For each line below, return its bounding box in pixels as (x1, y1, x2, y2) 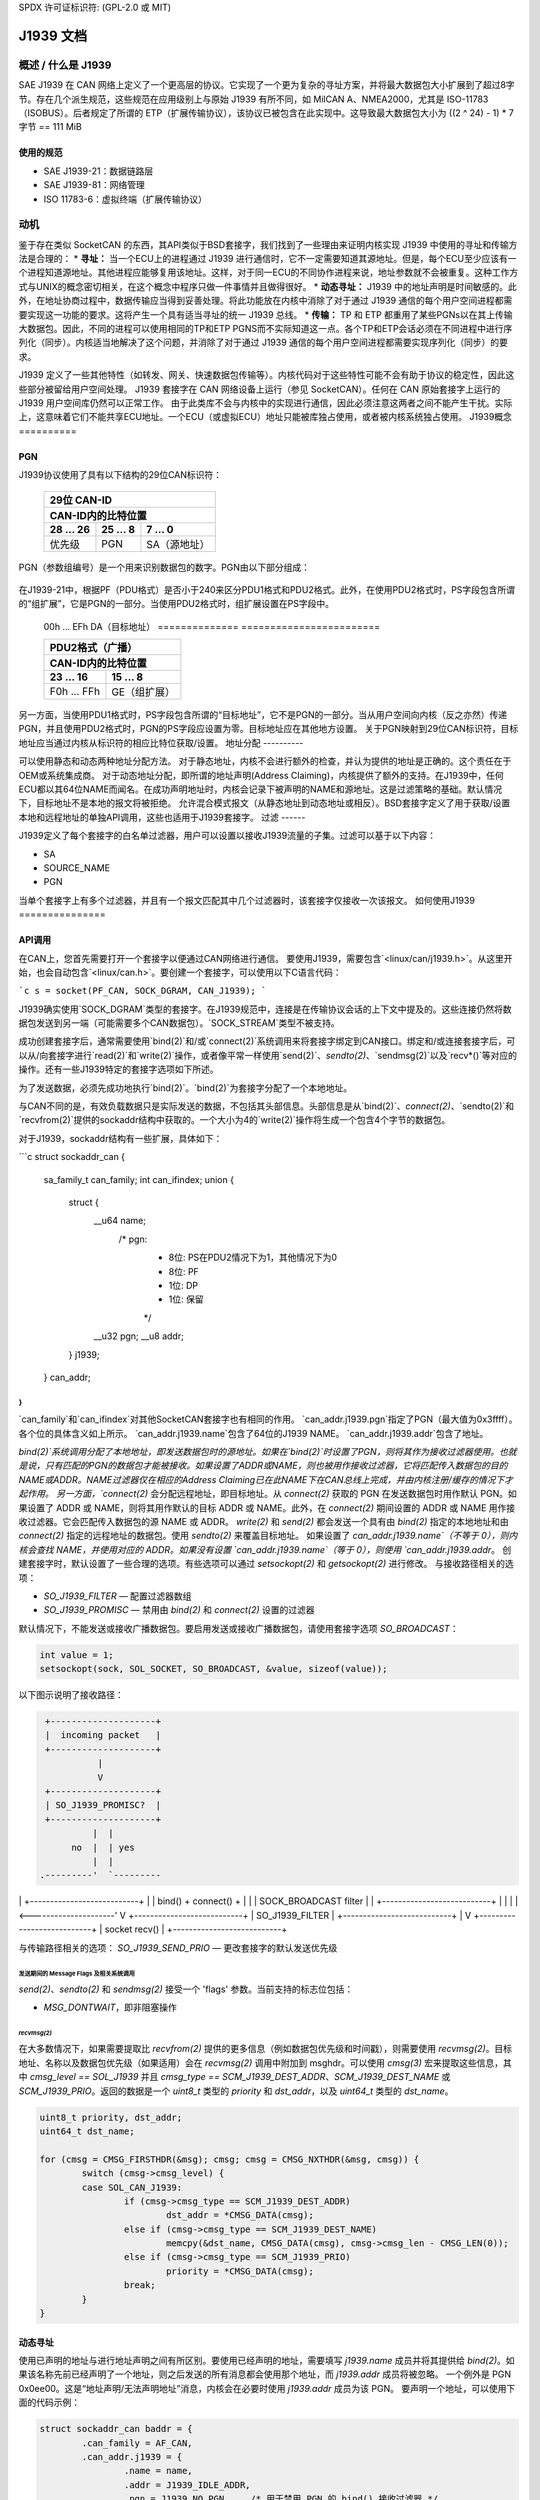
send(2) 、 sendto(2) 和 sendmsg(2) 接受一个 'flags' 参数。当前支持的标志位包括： (18, 1983, 354, 1995)
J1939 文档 (18, 27, 88, 44)
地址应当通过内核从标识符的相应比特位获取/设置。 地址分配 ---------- (18, 736, 304, 749)
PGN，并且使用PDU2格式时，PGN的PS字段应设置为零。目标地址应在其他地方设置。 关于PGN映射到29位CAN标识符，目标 (18, 723, 519, 735)
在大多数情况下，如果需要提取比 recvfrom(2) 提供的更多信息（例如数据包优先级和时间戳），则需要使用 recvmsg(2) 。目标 (18, 2043, 513, 2055)
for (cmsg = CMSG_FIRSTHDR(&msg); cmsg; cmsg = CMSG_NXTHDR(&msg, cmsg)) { (39, 2153, 420, 2165)
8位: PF (168, 1265, 199, 1277)
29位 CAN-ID (49, 493, 113, 507)
